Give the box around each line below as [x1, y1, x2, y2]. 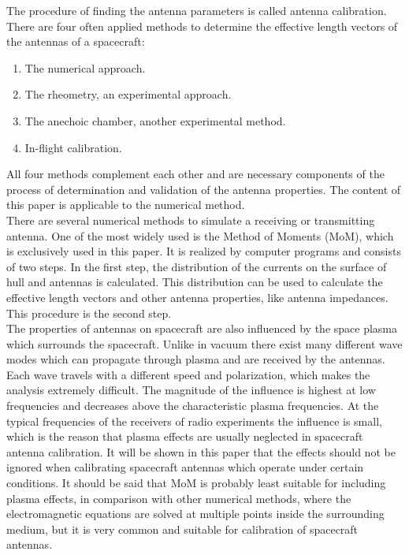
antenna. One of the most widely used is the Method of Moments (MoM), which [6, 227, 394, 244]
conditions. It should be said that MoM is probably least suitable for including [6, 475, 386, 491]
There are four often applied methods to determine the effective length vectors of [6, 17, 398, 34]
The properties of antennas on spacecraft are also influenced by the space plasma [6, 320, 398, 337]
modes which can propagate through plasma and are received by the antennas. [6, 351, 385, 367]
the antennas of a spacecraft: [6, 33, 145, 50]
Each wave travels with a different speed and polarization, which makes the [6, 366, 370, 382]
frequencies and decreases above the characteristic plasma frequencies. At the [6, 397, 379, 414]
